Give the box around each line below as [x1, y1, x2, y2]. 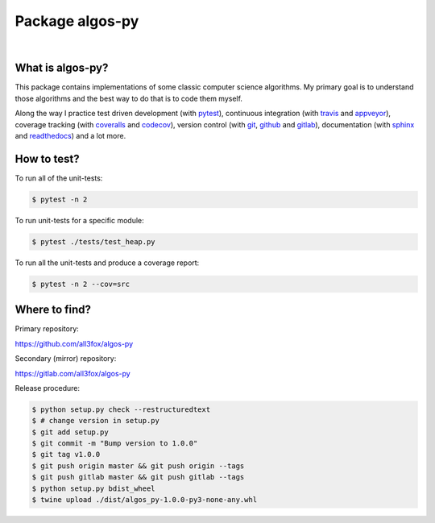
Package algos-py [14, 12, 139, 30]
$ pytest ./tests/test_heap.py [31, 237, 156, 246]
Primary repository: [14, 324, 80, 334]
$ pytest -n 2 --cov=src [31, 279, 130, 288]
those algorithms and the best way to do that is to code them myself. [14, 93, 243, 103]
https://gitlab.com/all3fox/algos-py [14, 368, 130, 378]
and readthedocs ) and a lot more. [14, 131, 126, 141]
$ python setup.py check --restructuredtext [31, 405, 211, 414]
